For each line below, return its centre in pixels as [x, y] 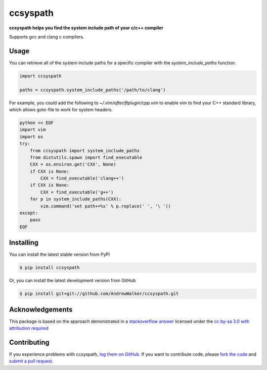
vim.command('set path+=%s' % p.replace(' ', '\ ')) [106, 206]
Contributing [29, 342]
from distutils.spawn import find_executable [86, 157]
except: [29, 213]
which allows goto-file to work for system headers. [61, 110]
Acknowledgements [41, 309]
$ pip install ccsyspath [50, 268]
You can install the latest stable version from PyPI [60, 254]
